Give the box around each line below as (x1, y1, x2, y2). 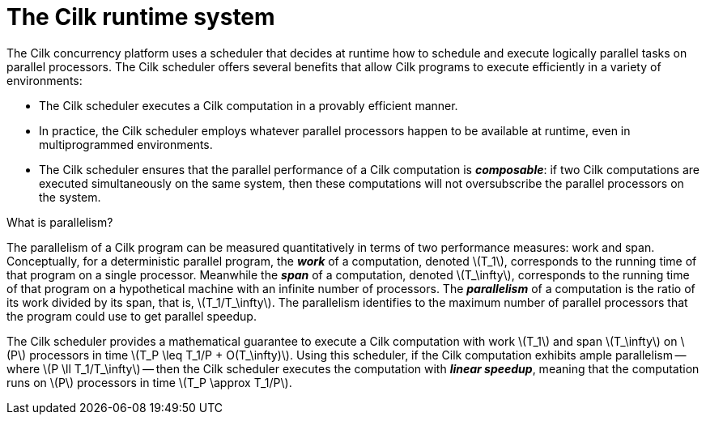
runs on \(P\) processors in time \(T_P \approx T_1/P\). (6, 375, 292, 389)
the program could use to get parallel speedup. (6, 308, 257, 323)
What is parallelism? (6, 215, 113, 229)
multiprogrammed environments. (39, 137, 213, 151)
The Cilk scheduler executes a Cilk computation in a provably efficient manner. (39, 98, 458, 113)
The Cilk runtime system (6, 3, 275, 31)
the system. (39, 189, 101, 204)
